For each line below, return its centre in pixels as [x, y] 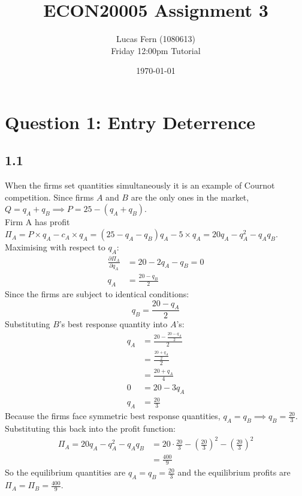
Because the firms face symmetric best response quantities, [113, 416]
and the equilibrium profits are [234, 472]
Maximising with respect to [55, 247]
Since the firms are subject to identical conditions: [97, 293]
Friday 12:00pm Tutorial [156, 50]
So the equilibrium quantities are [65, 472]
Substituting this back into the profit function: [90, 428]
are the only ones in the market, [190, 197]
